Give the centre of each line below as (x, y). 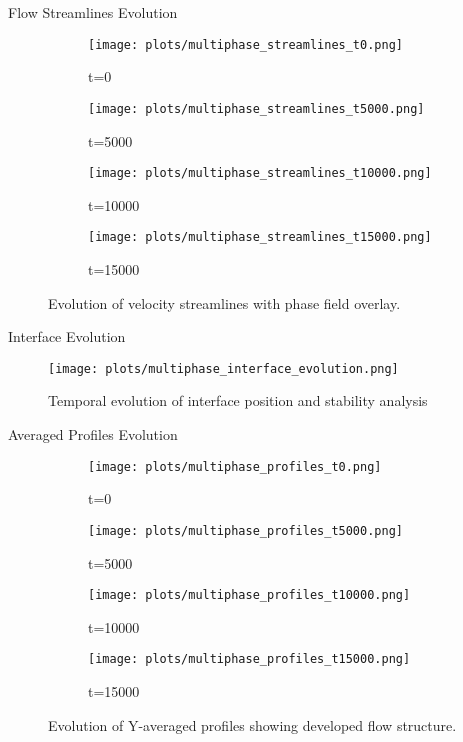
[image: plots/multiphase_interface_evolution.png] (223, 368)
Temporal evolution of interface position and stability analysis (238, 400)
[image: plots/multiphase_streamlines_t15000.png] (260, 237)
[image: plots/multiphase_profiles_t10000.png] (249, 595)
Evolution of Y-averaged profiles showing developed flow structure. (252, 724)
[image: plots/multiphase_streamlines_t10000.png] (260, 173)
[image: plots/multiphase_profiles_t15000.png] (249, 659)
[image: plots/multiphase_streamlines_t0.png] (245, 44)
